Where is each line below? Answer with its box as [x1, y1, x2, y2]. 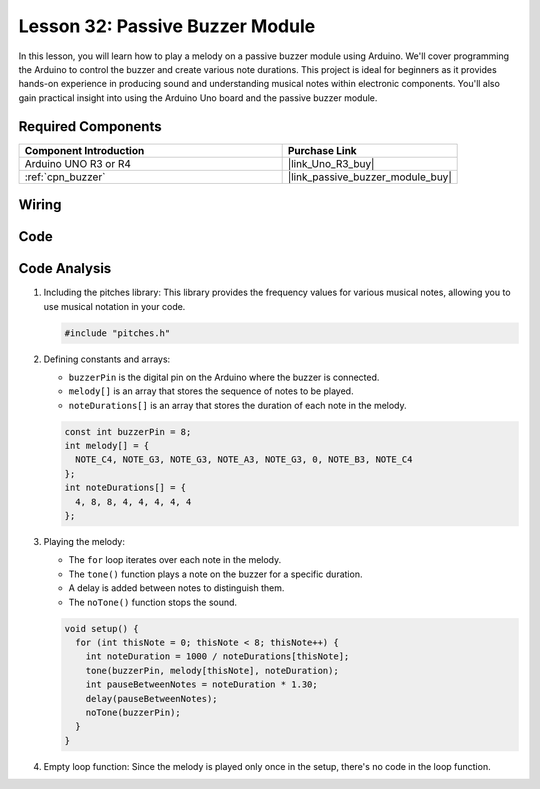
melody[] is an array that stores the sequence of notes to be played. [68, 385, 354, 397]
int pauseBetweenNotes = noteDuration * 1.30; [85, 679, 319, 690]
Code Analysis [18, 260, 112, 277]
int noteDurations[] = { [64, 482, 187, 494]
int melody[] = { [64, 440, 150, 452]
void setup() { [64, 623, 139, 634]
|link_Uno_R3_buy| [287, 156, 375, 170]
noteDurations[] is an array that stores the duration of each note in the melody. [68, 399, 407, 411]
